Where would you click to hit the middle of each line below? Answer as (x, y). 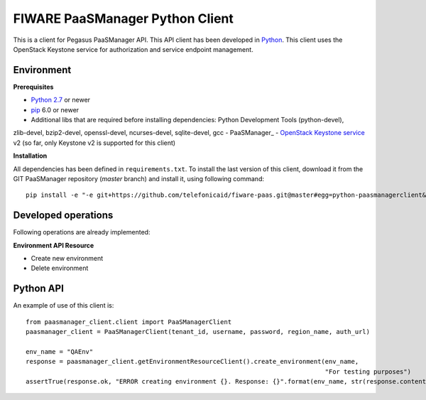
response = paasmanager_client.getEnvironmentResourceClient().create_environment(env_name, (192, 362)
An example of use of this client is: (64, 306)
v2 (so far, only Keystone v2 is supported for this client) (94, 143)
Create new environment (67, 259)
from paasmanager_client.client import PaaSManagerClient (129, 322)
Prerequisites (33, 87)
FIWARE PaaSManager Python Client (124, 18)
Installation (30, 156)
